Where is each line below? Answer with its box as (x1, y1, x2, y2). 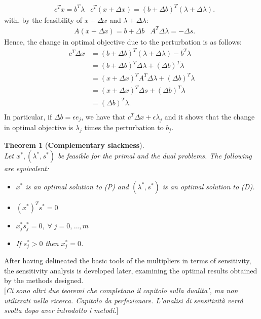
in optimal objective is (4, 122, 73, 132)
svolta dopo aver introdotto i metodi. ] (4, 305, 119, 315)
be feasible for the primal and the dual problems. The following (57, 150, 252, 161)
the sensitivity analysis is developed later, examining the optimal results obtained (4, 265, 257, 275)
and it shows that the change (164, 111, 255, 122)
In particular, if (4, 111, 52, 122)
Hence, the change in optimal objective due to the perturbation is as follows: (4, 36, 242, 47)
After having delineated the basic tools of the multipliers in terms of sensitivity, (4, 255, 251, 266)
